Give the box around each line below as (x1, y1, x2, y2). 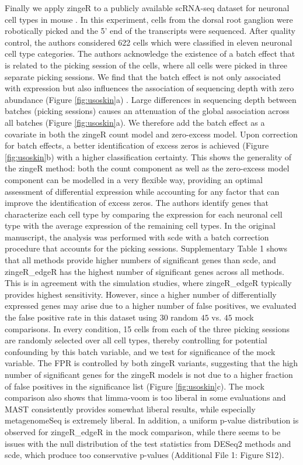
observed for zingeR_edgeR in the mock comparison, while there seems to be (5, 425, 281, 438)
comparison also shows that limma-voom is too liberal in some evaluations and (5, 391, 286, 404)
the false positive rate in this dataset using (5, 311, 157, 323)
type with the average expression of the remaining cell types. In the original (5, 219, 276, 232)
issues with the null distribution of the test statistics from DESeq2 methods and (5, 437, 291, 449)
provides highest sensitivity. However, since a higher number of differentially (5, 288, 277, 300)
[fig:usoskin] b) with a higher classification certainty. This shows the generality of (5, 150, 292, 163)
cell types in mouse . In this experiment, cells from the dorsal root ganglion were (5, 13, 293, 25)
